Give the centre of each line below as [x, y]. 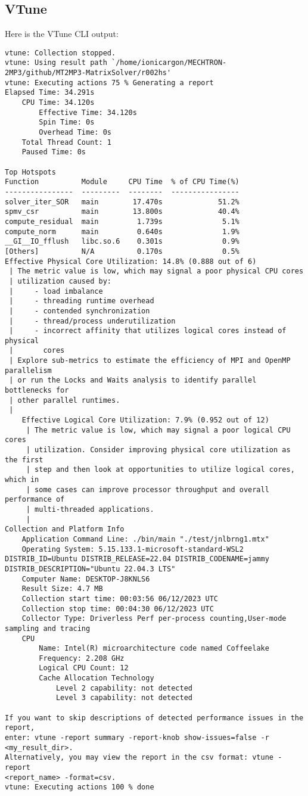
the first [24, 460]
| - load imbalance [56, 291]
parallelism [28, 370]
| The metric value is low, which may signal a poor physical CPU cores [156, 271]
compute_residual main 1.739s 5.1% [122, 221]
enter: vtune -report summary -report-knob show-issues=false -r [137, 738]
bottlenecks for [37, 391]
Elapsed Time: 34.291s [50, 93]
